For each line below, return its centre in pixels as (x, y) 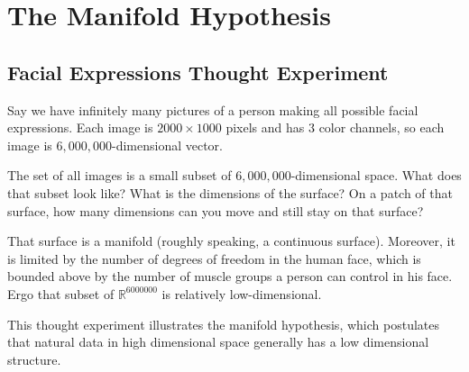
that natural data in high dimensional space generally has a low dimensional (218, 342)
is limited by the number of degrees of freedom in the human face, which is (214, 258)
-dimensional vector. (167, 145)
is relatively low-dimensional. (242, 293)
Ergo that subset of (61, 293)
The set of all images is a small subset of (120, 175)
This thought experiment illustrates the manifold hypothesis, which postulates (223, 324)
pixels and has (265, 127)
